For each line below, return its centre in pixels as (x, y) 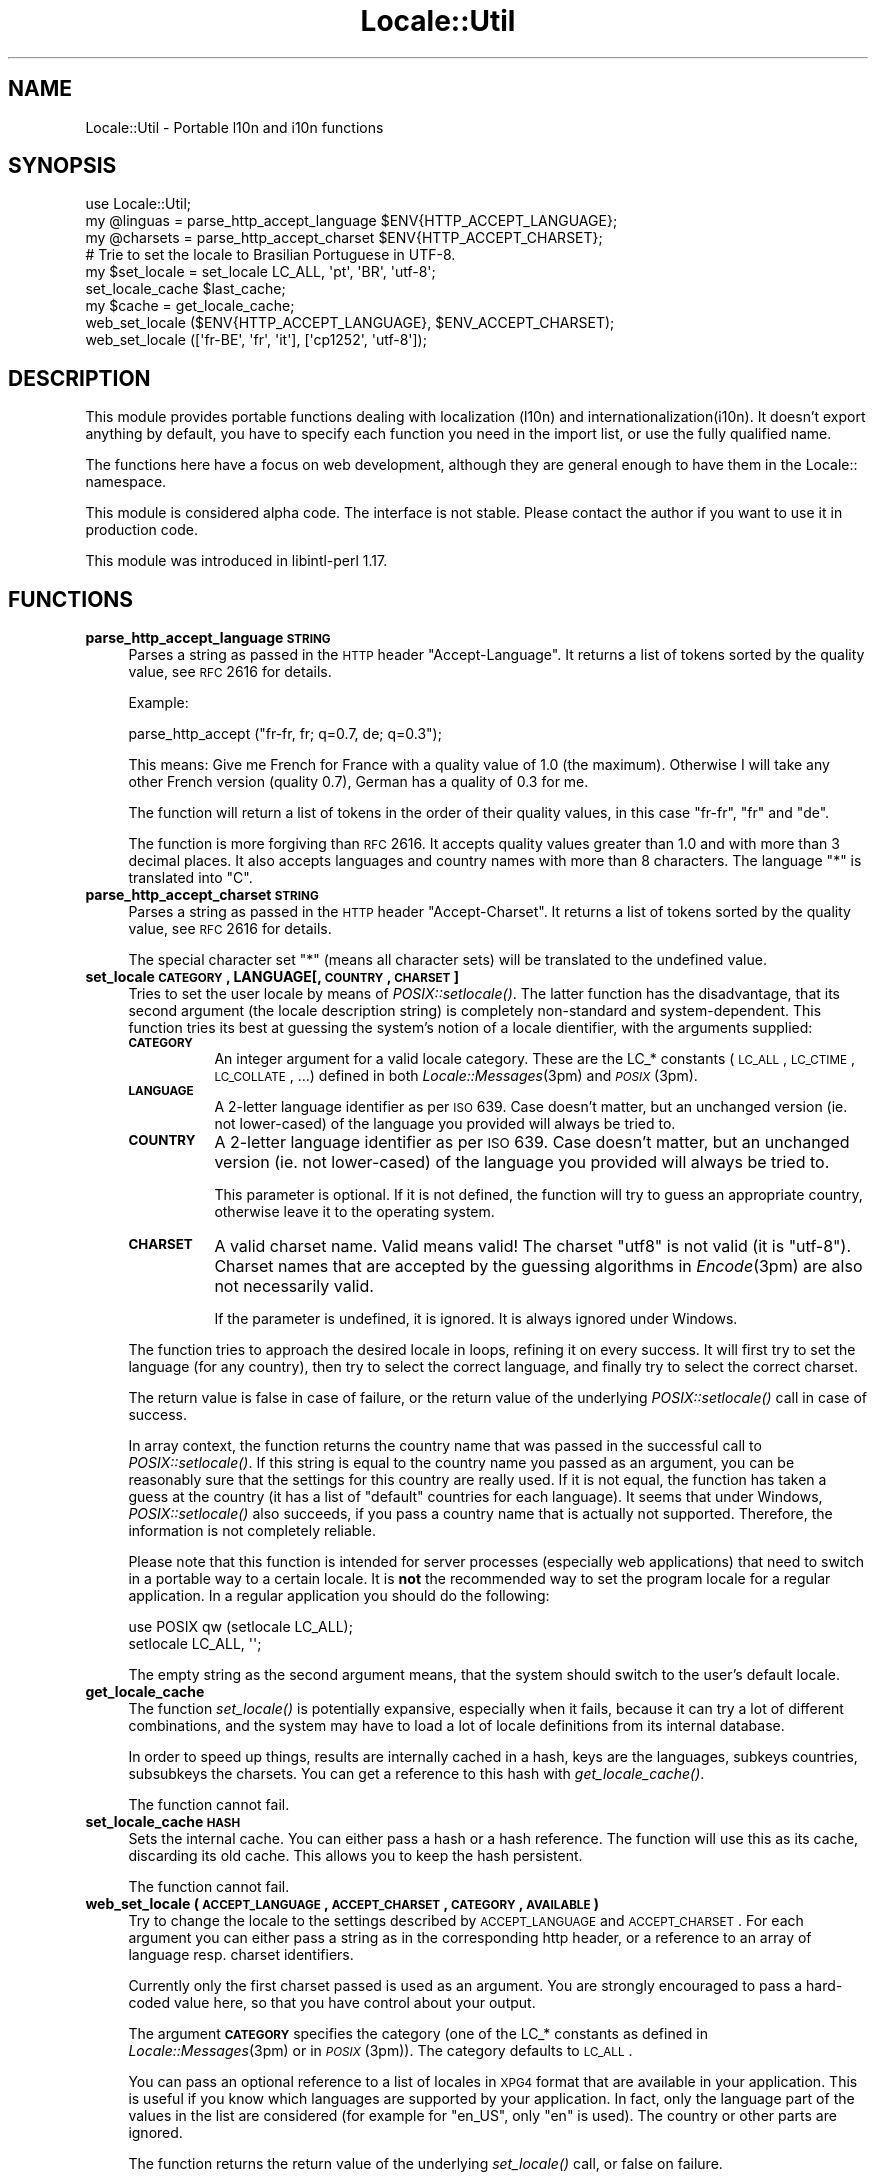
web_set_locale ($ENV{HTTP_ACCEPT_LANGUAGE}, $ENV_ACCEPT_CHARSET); (350, 323)
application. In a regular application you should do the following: (339, 1596)
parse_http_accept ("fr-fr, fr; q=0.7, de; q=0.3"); (285, 734)
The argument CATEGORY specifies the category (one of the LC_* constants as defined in (418, 2034)
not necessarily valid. (294, 1286)
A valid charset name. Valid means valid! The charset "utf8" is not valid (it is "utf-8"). (533, 1246)
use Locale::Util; (138, 204)
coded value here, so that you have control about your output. (332, 2003)
